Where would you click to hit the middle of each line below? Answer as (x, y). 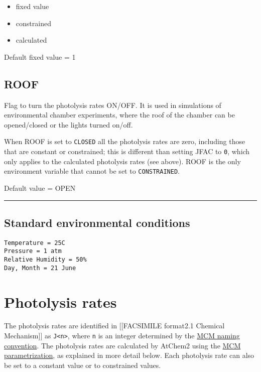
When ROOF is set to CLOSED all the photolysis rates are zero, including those (125, 141)
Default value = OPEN (40, 188)
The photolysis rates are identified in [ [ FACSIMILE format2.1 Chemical (114, 326)
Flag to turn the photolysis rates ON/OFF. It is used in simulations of (113, 105)
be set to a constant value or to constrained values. (83, 365)
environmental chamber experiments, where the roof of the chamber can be (119, 115)
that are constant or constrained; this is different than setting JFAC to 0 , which (127, 151)
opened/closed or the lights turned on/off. (69, 124)
